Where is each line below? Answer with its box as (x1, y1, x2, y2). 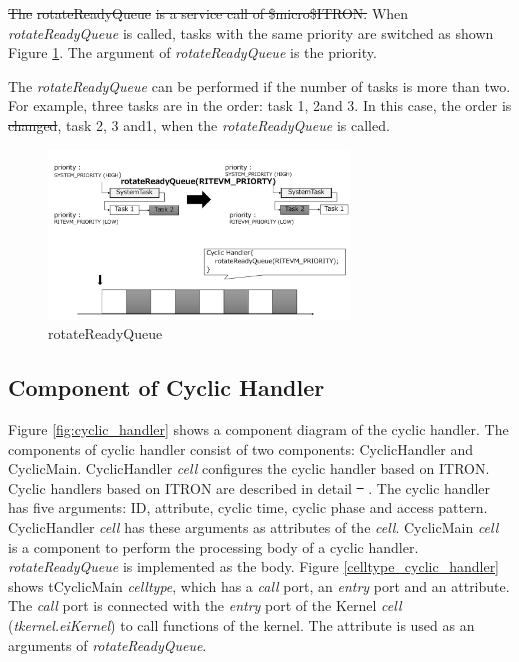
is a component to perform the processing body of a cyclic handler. (8, 536, 419, 557)
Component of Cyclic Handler (8, 372, 325, 403)
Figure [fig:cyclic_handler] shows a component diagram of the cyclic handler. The (8, 419, 509, 440)
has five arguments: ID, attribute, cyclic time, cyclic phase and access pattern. (8, 497, 488, 518)
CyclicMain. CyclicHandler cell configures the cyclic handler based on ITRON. (8, 458, 490, 479)
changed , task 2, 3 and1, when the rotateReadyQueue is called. (8, 114, 390, 135)
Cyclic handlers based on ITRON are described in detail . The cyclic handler (8, 477, 491, 498)
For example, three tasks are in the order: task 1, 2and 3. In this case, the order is (8, 95, 512, 116)
